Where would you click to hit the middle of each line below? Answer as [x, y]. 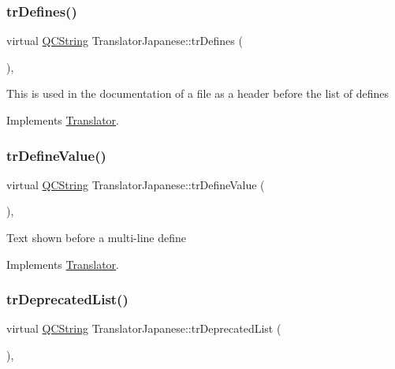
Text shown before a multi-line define [97, 237]
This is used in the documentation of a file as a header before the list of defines [198, 93]
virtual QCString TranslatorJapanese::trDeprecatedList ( [144, 328]
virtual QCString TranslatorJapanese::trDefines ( [125, 41]
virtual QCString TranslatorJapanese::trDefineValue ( [136, 184]
